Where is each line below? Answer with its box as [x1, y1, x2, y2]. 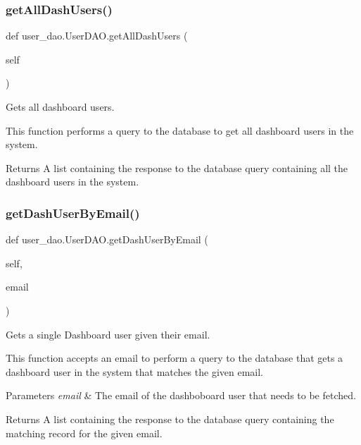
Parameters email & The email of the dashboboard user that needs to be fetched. [6, 388, 356, 403]
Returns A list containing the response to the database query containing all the [6, 160, 348, 175]
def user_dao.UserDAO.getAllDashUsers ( [6, 28, 188, 43]
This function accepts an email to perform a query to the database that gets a [6, 350, 343, 365]
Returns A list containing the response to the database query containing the [6, 411, 334, 426]
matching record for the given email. [6, 425, 163, 440]
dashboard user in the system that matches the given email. [6, 364, 263, 379]
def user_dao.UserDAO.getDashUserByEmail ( [6, 232, 208, 247]
